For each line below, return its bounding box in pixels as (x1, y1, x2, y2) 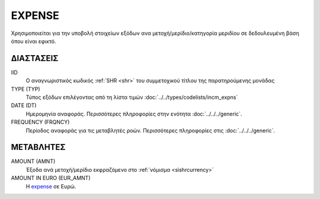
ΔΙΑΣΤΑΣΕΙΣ (11, 53, 59, 63)
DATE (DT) (11, 102, 37, 109)
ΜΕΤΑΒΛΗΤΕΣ (11, 142, 66, 152)
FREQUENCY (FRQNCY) (11, 118, 70, 126)
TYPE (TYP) (11, 85, 41, 92)
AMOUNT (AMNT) (11, 158, 56, 165)
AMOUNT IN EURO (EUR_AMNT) (11, 175, 91, 182)
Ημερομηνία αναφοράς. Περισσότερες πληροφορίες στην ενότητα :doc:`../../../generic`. (25, 110, 242, 117)
